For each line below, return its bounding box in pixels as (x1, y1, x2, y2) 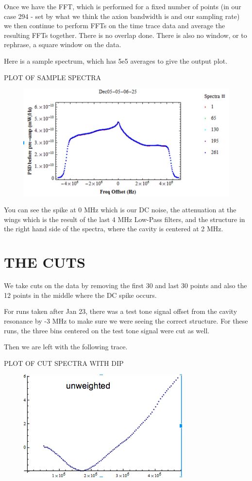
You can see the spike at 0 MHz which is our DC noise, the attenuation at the (4, 205, 236, 215)
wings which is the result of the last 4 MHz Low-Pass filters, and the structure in (4, 214, 245, 224)
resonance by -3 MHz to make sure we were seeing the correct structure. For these (4, 315, 248, 326)
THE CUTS (4, 252, 85, 272)
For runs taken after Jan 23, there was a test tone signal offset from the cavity (4, 306, 237, 316)
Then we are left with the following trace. (4, 342, 128, 352)
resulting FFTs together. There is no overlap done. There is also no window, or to (4, 30, 247, 40)
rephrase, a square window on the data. (4, 39, 121, 50)
